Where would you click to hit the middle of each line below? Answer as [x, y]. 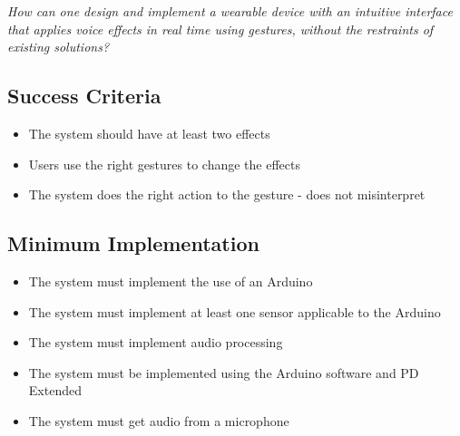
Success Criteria [84, 96]
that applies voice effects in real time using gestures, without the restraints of [220, 29]
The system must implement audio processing [156, 342]
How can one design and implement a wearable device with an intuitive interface [230, 11]
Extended [55, 390]
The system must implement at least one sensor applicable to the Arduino [235, 311]
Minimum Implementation [133, 243]
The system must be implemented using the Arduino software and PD [224, 372]
